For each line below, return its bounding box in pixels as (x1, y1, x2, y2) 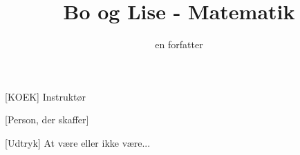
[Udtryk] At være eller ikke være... (5, 135, 151, 149)
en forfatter (155, 37, 203, 52)
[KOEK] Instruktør (5, 89, 86, 103)
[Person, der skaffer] (5, 112, 89, 127)
